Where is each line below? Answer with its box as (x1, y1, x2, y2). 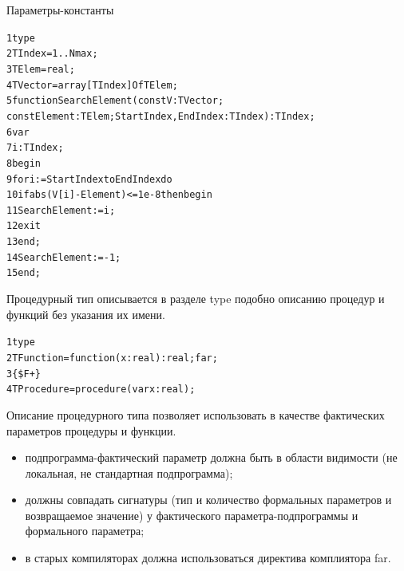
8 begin (6, 157, 41, 169)
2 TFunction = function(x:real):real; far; (6, 352, 218, 364)
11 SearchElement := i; (6, 204, 116, 216)
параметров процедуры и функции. (6, 422, 176, 439)
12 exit (6, 220, 41, 232)
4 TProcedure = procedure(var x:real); (6, 384, 196, 396)
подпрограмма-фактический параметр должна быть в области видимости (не (25, 449, 398, 466)
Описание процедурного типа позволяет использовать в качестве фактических (6, 406, 385, 423)
